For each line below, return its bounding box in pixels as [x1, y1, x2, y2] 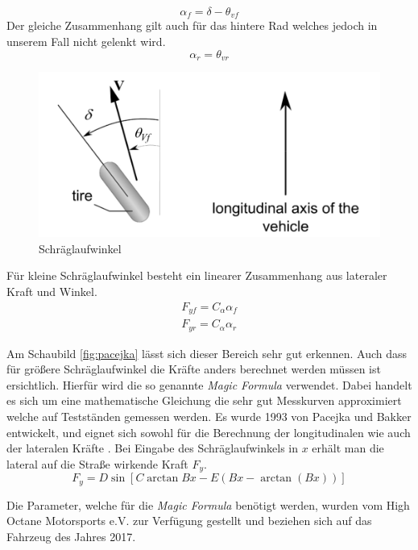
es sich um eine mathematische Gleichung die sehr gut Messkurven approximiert [6, 392, 402, 409]
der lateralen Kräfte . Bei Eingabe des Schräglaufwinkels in [6, 440, 298, 456]
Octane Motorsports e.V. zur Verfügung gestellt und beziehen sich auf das [6, 512, 372, 529]
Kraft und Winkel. [6, 283, 97, 299]
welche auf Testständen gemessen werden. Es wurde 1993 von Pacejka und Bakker [6, 407, 412, 424]
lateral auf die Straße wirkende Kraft [6, 455, 188, 472]
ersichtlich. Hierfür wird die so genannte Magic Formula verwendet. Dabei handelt [6, 376, 412, 393]
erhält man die [312, 440, 384, 456]
